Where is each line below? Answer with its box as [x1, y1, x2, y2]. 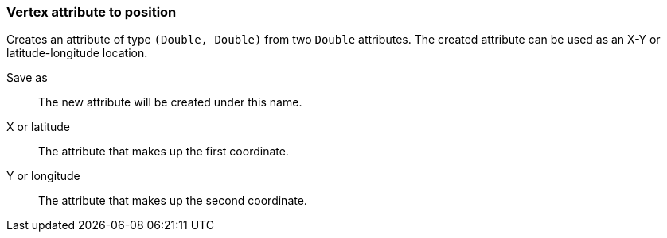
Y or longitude [6, 169, 80, 183]
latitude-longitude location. [6, 46, 148, 60]
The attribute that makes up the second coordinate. [38, 194, 307, 208]
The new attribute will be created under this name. [38, 95, 302, 109]
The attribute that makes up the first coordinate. [38, 144, 289, 159]
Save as [6, 71, 48, 85]
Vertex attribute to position [6, 4, 177, 20]
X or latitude [6, 120, 70, 134]
